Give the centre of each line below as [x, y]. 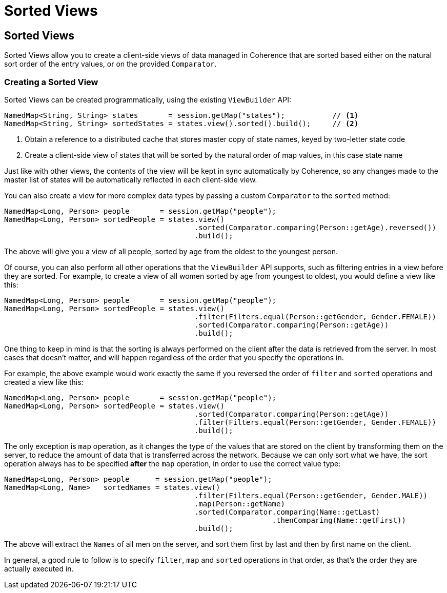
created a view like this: [44, 382]
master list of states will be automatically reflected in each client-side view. [131, 179]
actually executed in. [39, 568]
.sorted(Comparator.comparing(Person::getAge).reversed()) [315, 227]
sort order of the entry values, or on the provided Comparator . [110, 64]
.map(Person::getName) [239, 504]
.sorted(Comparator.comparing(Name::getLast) [287, 512]
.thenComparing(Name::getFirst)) [339, 520]
